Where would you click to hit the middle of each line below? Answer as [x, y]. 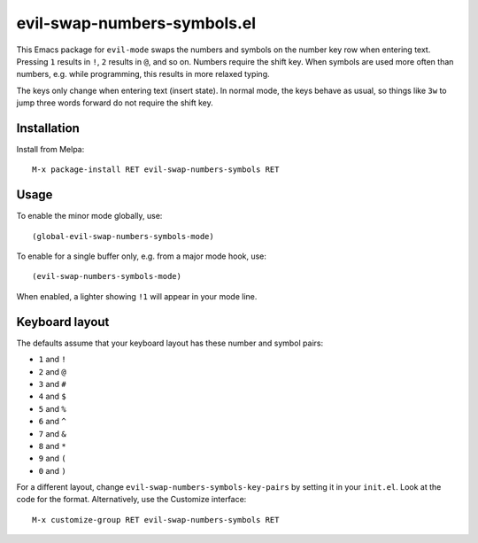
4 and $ [52, 396]
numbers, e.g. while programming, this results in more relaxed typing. [143, 74]
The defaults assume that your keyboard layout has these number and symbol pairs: [170, 343]
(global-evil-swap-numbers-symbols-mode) [123, 236]
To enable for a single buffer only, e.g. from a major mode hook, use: [142, 256]
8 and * [52, 446]
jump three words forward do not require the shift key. [115, 103]
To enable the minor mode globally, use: [89, 216]
